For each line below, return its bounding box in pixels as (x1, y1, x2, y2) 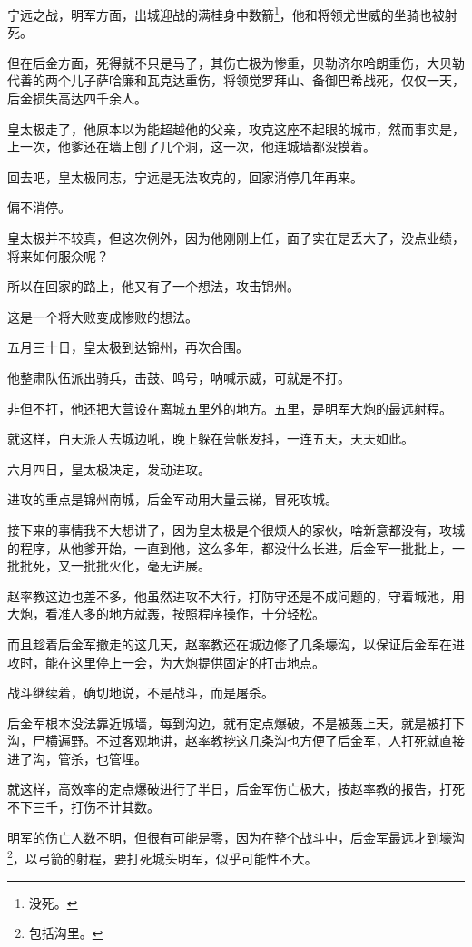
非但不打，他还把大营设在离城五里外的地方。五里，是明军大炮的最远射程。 (7, 398, 452, 417)
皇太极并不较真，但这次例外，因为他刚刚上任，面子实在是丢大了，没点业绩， (7, 229, 465, 247)
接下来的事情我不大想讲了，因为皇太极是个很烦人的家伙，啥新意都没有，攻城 (7, 520, 465, 539)
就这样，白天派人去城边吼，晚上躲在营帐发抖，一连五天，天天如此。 (7, 429, 414, 448)
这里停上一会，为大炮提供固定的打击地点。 (70, 652, 325, 671)
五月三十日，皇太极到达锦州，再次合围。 (7, 337, 249, 356)
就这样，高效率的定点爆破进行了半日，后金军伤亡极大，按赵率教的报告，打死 (7, 779, 465, 798)
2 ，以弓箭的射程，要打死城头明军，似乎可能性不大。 (7, 846, 318, 867)
